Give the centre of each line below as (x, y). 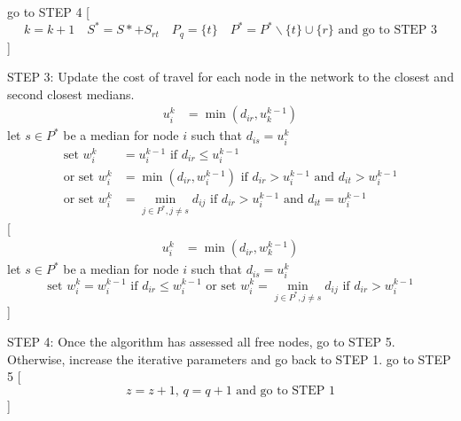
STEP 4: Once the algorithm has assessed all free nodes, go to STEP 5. (201, 341)
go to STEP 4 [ (48, 12)
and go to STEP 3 (388, 31)
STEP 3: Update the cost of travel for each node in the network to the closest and (230, 77)
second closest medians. (71, 94)
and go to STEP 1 (285, 390)
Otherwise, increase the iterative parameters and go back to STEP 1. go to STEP (229, 359)
